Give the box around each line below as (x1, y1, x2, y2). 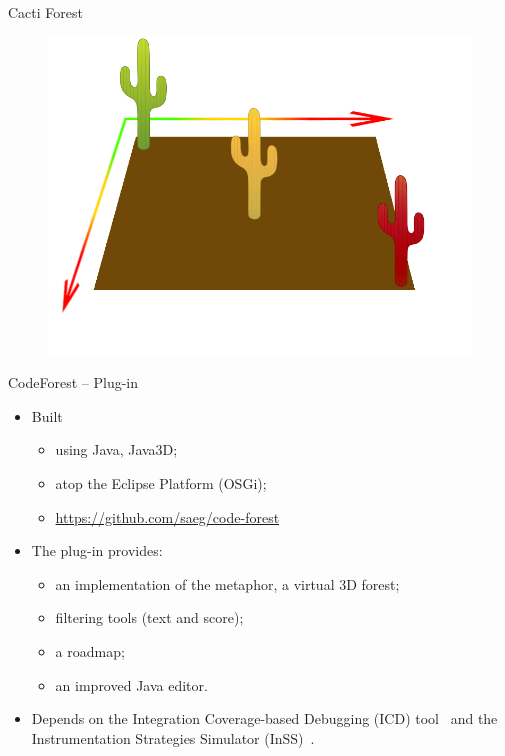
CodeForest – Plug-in (8, 372, 139, 393)
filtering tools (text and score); (55, 607, 244, 628)
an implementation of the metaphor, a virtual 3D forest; (55, 573, 400, 594)
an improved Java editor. (55, 674, 208, 695)
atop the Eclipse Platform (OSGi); (55, 472, 267, 493)
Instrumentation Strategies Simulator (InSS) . (31, 727, 315, 748)
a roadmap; (55, 640, 125, 661)
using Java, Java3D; (55, 439, 178, 460)
